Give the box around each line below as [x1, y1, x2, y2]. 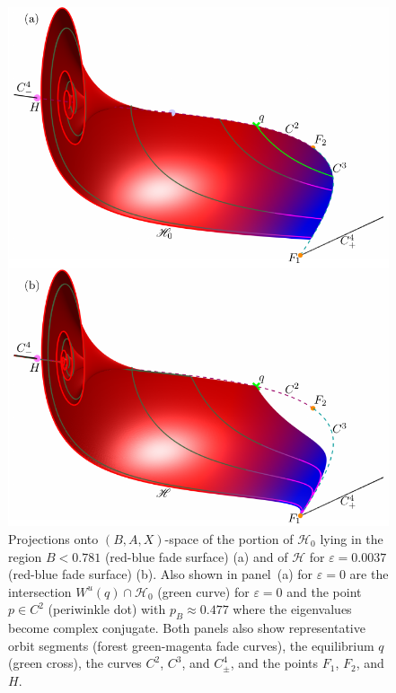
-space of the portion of [164, 530, 294, 548]
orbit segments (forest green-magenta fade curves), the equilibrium [8, 636, 374, 654]
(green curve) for [157, 582, 250, 601]
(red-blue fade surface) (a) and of [104, 547, 288, 566]
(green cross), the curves [8, 654, 142, 672]
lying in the [320, 530, 383, 548]
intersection [8, 582, 72, 601]
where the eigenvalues [233, 600, 352, 618]
